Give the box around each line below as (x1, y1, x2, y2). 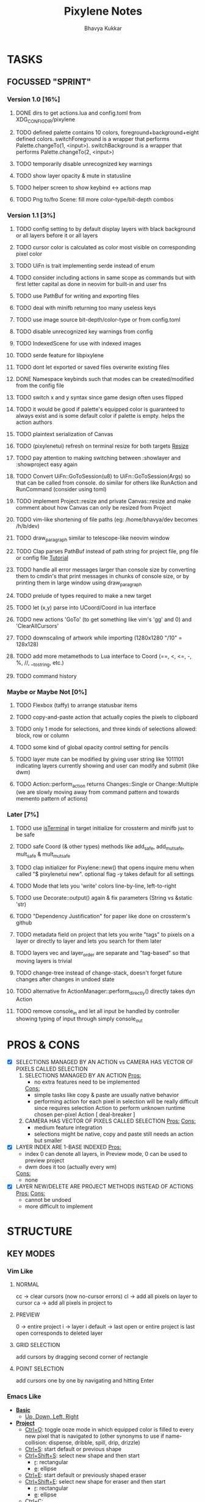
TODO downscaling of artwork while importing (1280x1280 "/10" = (15, 634, 182, 641)
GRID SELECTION (15, 1342, 60, 1349)
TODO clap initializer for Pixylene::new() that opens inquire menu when (15, 864, 195, 871)
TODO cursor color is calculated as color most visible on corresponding (15, 243, 196, 251)
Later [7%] (7, 810, 39, 819)
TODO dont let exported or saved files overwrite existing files (15, 363, 170, 371)
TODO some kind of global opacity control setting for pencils (15, 744, 169, 751)
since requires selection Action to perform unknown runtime (34, 1104, 185, 1112)
